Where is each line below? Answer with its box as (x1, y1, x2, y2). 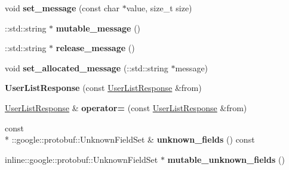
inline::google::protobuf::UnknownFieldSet (5, 153, 158, 165)
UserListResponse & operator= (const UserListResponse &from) (5, 101, 247, 114)
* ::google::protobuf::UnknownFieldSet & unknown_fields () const (5, 133, 255, 146)
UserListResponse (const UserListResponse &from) (5, 81, 202, 94)
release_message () (56, 42, 135, 54)
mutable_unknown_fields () (167, 153, 285, 165)
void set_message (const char (5, 2, 120, 14)
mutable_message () (56, 21, 141, 34)
